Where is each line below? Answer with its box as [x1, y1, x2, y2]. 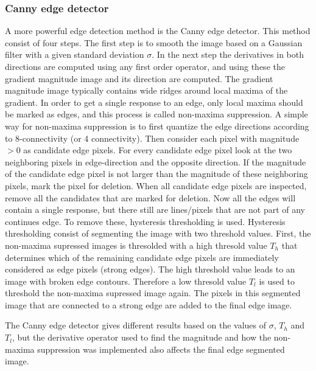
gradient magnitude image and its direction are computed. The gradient [5, 72, 273, 85]
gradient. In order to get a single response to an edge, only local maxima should [5, 95, 303, 108]
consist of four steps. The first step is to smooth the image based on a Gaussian [5, 36, 303, 49]
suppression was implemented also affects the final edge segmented [37, 342, 285, 355]
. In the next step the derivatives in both [152, 48, 304, 61]
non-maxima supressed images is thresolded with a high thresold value [5, 238, 267, 251]
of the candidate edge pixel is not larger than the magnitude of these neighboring [5, 167, 308, 180]
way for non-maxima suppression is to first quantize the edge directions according [5, 119, 309, 132]
